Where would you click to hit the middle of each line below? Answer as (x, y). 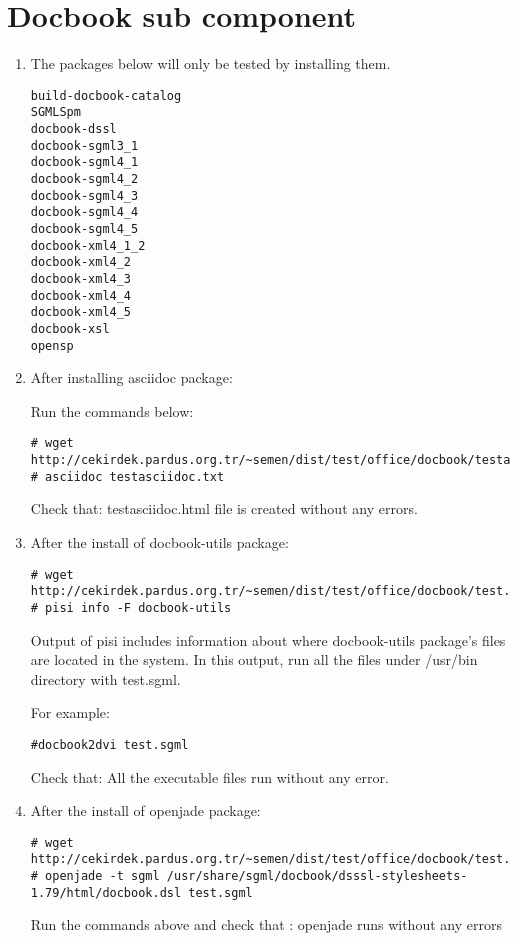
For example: (70, 712)
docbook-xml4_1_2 (88, 245)
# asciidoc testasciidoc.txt (127, 476)
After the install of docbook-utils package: (159, 541)
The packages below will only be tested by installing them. (210, 63)
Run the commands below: (112, 410)
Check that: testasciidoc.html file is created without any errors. (224, 508)
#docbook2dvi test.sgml (109, 744)
